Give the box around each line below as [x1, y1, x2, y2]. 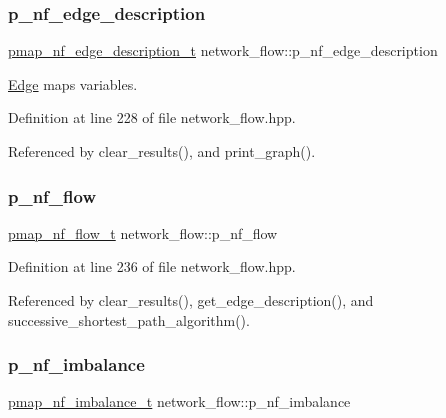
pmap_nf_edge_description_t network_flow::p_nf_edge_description [8, 40, 438, 61]
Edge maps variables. [8, 73, 138, 94]
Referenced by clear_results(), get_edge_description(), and [8, 290, 374, 310]
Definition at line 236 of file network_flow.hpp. [8, 256, 296, 277]
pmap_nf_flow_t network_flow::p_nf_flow [8, 222, 278, 243]
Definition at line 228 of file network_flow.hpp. [8, 107, 296, 128]
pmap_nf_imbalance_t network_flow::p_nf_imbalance [8, 391, 351, 412]
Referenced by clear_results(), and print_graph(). [8, 141, 316, 161]
